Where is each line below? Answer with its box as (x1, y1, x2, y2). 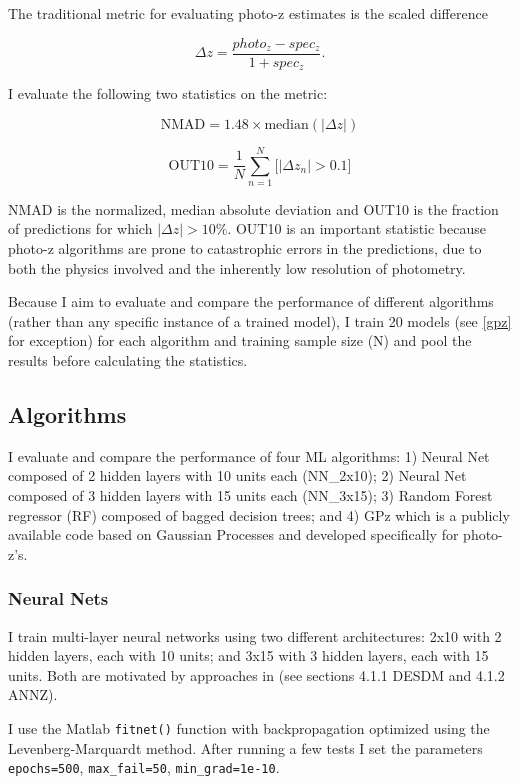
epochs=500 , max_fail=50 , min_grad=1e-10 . (8, 757, 280, 778)
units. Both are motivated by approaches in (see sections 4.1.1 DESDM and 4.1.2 (8, 664, 505, 685)
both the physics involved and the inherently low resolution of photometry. (8, 257, 466, 278)
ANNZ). (8, 684, 58, 705)
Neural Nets (8, 586, 109, 611)
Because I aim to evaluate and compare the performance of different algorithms (8, 291, 494, 312)
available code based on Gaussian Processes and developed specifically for (8, 524, 459, 545)
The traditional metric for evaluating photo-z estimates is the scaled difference (8, 3, 488, 23)
